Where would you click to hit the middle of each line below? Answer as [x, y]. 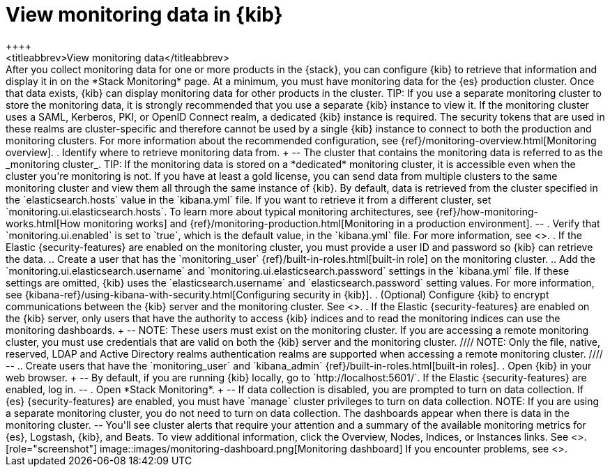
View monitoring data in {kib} [144, 15]
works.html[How [43, 223]
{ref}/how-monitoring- [487, 211]
